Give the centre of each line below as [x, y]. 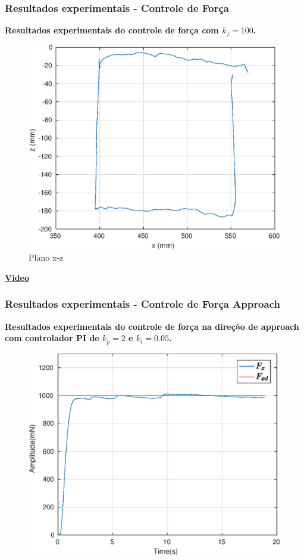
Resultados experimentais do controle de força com [112, 30]
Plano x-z [46, 257]
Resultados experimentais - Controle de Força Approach [142, 304]
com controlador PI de [52, 338]
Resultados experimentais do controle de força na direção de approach [152, 326]
